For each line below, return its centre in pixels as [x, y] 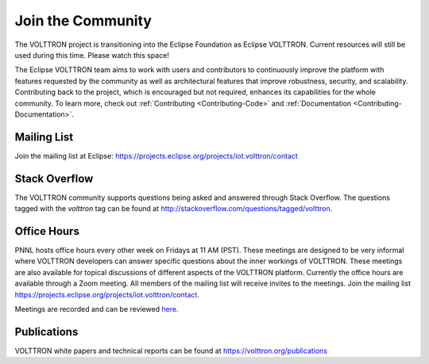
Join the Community [83, 21]
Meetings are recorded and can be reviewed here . [97, 308]
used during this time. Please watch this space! [92, 55]
